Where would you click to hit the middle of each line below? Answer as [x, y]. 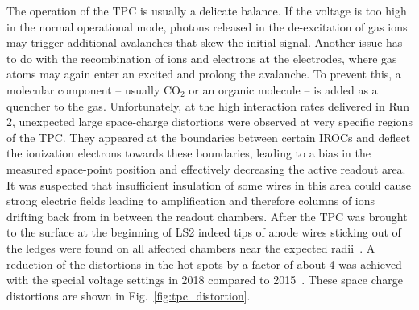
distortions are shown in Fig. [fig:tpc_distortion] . [129, 295]
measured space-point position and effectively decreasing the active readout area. [206, 168]
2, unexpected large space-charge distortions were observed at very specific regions [209, 121]
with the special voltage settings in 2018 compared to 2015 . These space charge [205, 280]
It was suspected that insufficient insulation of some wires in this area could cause [209, 184]
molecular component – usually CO [93, 89]
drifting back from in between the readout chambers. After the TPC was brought [207, 216]
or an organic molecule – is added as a [283, 89]
